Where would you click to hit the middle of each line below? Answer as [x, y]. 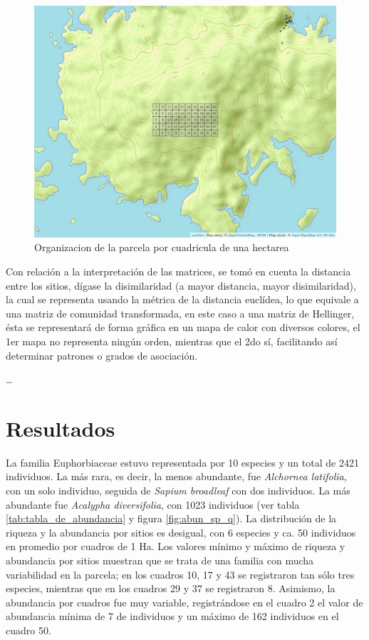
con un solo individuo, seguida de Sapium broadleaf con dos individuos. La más [178, 491]
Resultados [61, 428]
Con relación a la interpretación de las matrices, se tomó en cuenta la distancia [178, 271]
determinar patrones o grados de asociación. [102, 355]
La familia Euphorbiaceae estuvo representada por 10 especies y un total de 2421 [182, 462]
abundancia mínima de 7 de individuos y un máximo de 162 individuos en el [172, 616]
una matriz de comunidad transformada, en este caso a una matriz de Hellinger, [180, 313]
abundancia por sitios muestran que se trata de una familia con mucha [160, 560]
